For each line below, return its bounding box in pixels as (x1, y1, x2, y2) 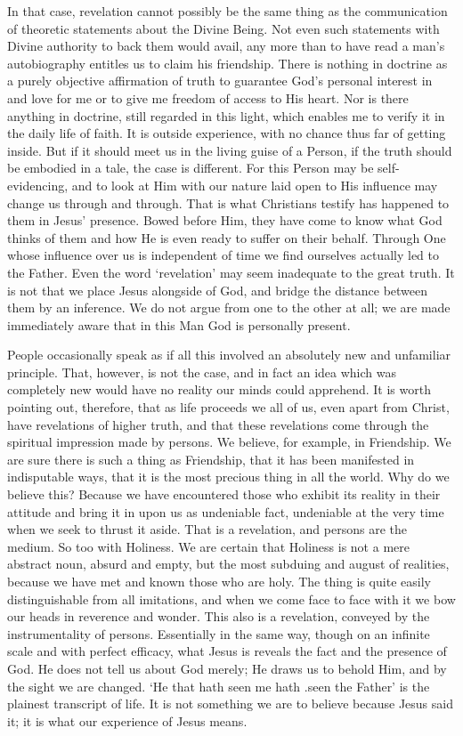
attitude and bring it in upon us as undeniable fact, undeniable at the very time (7, 502, 444, 521)
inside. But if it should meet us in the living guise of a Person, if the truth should (7, 141, 452, 159)
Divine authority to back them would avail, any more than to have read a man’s (7, 36, 445, 55)
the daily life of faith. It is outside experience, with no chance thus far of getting (7, 124, 446, 142)
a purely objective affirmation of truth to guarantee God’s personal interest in (7, 71, 433, 90)
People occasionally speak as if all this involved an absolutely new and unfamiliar (7, 345, 451, 364)
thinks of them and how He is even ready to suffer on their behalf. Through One (7, 228, 446, 247)
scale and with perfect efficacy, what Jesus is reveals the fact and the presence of (7, 642, 447, 660)
